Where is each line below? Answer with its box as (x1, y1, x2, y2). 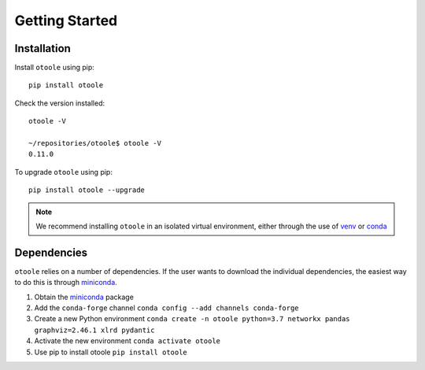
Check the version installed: (14, 98, 105, 108)
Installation (14, 42, 71, 55)
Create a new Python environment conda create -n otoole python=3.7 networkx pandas (34, 314, 350, 324)
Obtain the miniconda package (34, 292, 134, 302)
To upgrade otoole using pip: (14, 167, 113, 176)
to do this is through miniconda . (14, 278, 117, 287)
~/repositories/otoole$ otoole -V (28, 139, 161, 148)
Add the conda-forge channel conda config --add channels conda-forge (34, 303, 299, 313)
